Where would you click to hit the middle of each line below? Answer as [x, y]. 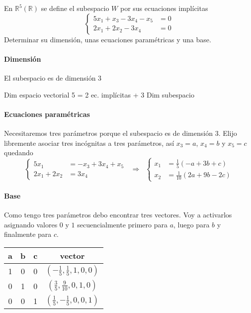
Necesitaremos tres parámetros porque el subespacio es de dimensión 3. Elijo [121, 133]
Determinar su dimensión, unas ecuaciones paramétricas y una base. [108, 39]
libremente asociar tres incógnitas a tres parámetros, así [89, 143]
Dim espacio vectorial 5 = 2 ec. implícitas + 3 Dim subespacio [99, 94]
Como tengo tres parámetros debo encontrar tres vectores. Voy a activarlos [118, 215]
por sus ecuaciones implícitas [164, 8]
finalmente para [28, 234]
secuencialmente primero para [122, 224]
